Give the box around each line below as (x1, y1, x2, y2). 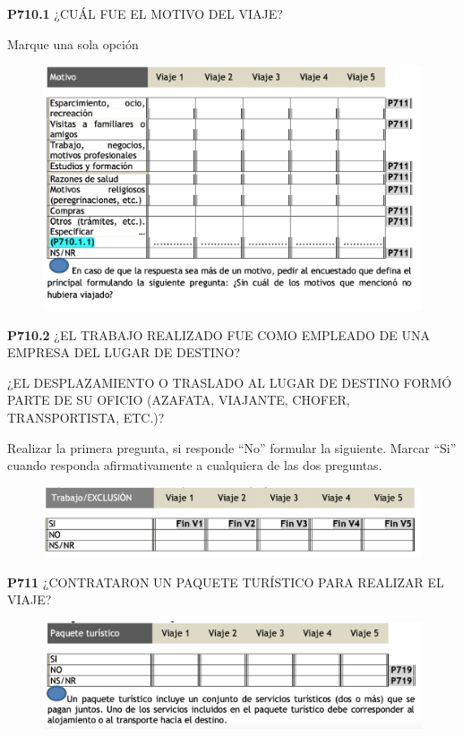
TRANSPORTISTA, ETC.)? (7, 408, 165, 427)
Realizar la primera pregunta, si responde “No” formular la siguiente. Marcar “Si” (7, 438, 457, 457)
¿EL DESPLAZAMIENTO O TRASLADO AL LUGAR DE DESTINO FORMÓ (7, 372, 452, 391)
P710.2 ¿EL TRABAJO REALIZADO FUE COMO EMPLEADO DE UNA (7, 325, 430, 344)
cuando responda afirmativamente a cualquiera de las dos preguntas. (7, 456, 382, 475)
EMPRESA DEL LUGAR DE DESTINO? (7, 343, 241, 362)
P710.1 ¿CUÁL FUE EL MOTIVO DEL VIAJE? (7, 4, 283, 22)
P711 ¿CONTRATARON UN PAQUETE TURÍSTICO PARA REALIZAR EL (7, 572, 444, 591)
